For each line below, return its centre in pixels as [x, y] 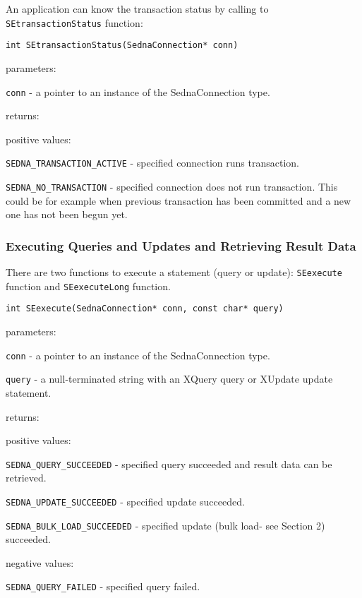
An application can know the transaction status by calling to [137, 8]
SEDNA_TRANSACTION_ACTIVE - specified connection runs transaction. [152, 163]
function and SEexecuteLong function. [88, 286]
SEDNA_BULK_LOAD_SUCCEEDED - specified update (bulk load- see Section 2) [165, 525]
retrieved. [26, 478]
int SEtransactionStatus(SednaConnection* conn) [122, 46]
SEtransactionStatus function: [74, 22]
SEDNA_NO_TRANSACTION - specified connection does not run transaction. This [172, 186]
